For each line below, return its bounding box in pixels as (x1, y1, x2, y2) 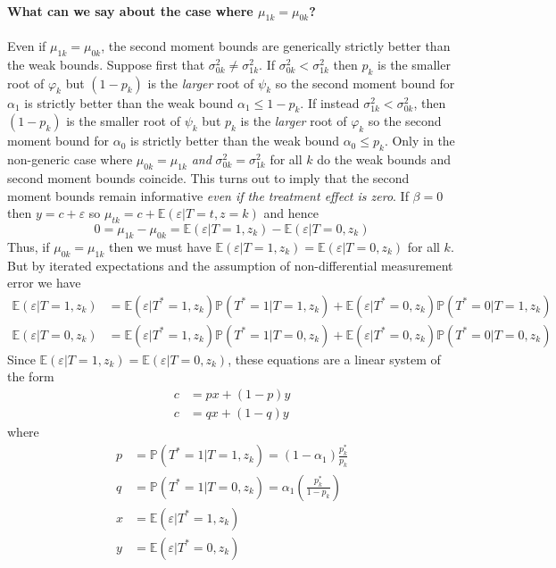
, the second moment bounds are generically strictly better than (101, 37, 451, 54)
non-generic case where (7, 150, 133, 169)
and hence (263, 204, 319, 222)
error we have (7, 273, 81, 292)
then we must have (109, 237, 212, 255)
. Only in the (384, 131, 455, 150)
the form (7, 367, 54, 386)
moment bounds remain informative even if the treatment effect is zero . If (7, 186, 409, 205)
